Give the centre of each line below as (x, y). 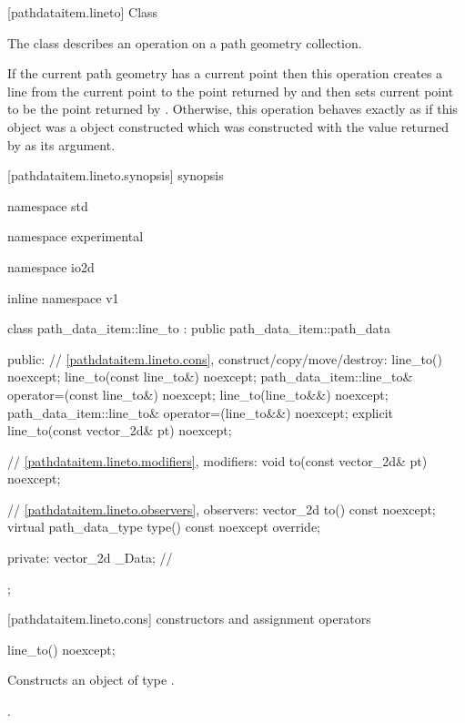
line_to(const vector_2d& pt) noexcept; (120, 430)
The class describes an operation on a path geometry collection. (185, 42)
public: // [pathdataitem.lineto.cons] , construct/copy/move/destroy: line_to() (225, 358)
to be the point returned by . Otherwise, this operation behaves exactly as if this (232, 109)
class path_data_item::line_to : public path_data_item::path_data (199, 328)
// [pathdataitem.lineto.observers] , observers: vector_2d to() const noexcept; (222, 509)
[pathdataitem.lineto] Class (83, 12)
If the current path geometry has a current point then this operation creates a (225, 73)
